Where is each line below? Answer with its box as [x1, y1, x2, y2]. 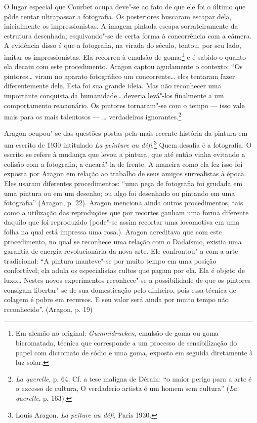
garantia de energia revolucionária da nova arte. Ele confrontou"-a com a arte [4, 246, 238, 256]
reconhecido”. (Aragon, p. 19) [4, 304, 93, 314]
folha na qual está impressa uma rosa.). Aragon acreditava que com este [4, 227, 222, 237]
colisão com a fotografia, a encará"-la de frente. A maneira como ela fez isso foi [4, 158, 243, 169]
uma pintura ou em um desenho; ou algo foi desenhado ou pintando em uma [4, 188, 235, 198]
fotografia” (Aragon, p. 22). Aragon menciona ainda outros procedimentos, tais [4, 197, 243, 208]
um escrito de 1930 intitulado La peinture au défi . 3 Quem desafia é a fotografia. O [4, 138, 252, 150]
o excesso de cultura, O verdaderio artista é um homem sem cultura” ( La [15, 383, 237, 393]
